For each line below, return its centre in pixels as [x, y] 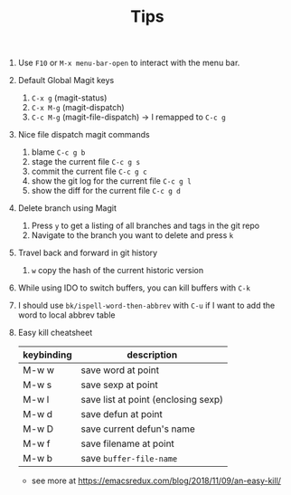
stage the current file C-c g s [86, 162]
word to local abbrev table [66, 315]
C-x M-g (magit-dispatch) [78, 108]
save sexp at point [119, 385]
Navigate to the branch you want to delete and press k [132, 235]
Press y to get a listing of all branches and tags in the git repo [145, 226]
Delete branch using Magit [67, 208]
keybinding [47, 355]
